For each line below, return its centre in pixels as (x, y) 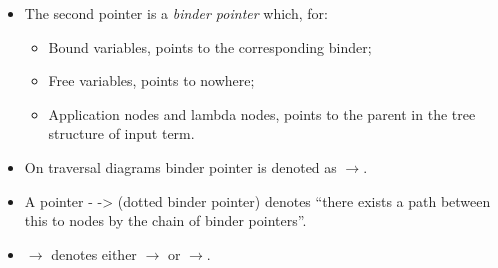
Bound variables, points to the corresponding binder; (210, 46)
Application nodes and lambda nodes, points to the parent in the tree (262, 113)
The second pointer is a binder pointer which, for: (176, 13)
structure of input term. (121, 133)
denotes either (94, 253)
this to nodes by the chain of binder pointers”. (165, 220)
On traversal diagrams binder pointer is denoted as (180, 166)
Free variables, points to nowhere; (151, 80)
